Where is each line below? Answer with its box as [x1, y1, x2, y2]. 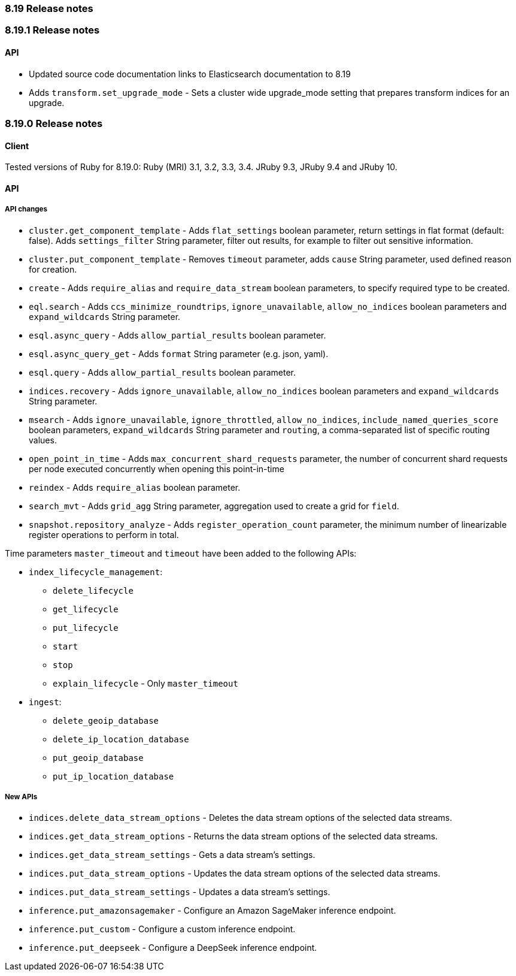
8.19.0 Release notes [5, 117, 103, 129]
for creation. [29, 264, 77, 274]
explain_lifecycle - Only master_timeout [53, 678, 238, 688]
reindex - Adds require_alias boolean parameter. [29, 482, 241, 492]
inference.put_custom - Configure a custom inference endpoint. [29, 924, 296, 935]
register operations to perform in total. [29, 529, 179, 540]
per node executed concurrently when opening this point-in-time [29, 463, 284, 474]
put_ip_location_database [53, 771, 174, 781]
